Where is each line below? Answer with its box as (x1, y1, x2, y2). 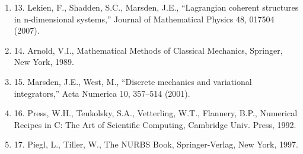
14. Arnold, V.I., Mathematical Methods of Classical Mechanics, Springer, (14, 44, 283, 56)
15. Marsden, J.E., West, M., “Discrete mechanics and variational (14, 75, 252, 87)
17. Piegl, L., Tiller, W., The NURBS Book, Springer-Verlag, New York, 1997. (14, 138, 298, 150)
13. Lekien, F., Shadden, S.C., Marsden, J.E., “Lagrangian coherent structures (14, 1, 299, 13)
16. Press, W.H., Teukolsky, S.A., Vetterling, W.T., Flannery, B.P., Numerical (14, 107, 298, 119)
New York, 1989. (14, 55, 74, 68)
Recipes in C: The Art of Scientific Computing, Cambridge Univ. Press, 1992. (14, 118, 296, 130)
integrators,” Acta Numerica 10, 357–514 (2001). (14, 87, 190, 99)
